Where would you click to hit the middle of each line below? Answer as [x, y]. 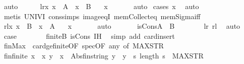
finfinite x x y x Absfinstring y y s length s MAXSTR [104, 55]
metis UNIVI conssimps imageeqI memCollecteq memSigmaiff [102, 16]
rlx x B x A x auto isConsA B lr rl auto [122, 26]
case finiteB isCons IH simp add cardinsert [89, 36]
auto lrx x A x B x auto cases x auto [101, 6]
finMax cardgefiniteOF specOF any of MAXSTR [84, 46]
